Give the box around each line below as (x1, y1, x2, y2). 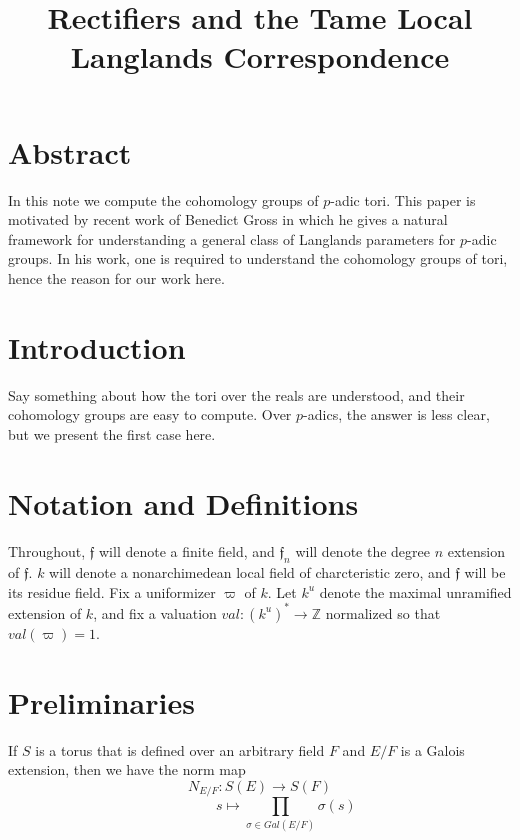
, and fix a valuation (93, 602, 217, 623)
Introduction (8, 326, 186, 367)
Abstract (8, 131, 132, 172)
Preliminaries (8, 681, 195, 722)
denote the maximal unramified (319, 581, 512, 602)
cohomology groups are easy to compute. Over (8, 404, 292, 425)
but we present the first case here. (8, 423, 216, 444)
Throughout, (8, 540, 86, 561)
